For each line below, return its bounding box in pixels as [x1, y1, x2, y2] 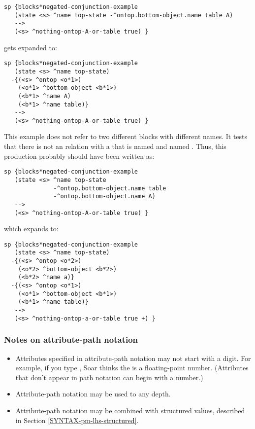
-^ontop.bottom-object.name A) [53, 193, 156, 200]
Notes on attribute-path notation [4, 333, 138, 346]
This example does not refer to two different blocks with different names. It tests [4, 131, 248, 142]
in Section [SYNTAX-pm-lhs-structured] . [15, 415, 139, 425]
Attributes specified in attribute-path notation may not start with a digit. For [15, 353, 251, 363]
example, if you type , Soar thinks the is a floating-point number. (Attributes [15, 362, 249, 373]
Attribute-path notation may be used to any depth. [15, 389, 171, 399]
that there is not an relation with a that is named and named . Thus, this [4, 141, 226, 151]
